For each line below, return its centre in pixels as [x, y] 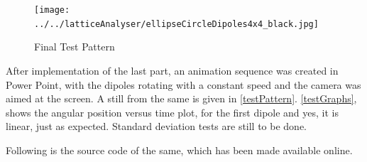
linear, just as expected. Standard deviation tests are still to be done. [157, 126]
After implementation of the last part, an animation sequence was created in [172, 70]
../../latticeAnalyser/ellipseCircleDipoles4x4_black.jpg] [176, 24]
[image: [52, 10]
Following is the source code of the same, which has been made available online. [179, 150]
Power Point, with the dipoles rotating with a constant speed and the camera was [183, 84]
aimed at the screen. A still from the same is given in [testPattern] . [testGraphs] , [181, 98]
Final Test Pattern [75, 47]
